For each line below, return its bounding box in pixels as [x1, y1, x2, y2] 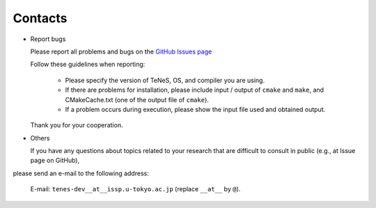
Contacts [13, 10, 68, 26]
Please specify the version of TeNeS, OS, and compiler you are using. [65, 76, 265, 84]
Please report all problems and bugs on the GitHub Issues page [30, 47, 212, 56]
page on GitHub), [30, 157, 80, 165]
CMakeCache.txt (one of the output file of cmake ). [65, 95, 209, 104]
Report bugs [30, 35, 66, 43]
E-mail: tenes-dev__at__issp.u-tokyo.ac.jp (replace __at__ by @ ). [30, 185, 241, 193]
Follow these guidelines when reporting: [30, 60, 146, 69]
